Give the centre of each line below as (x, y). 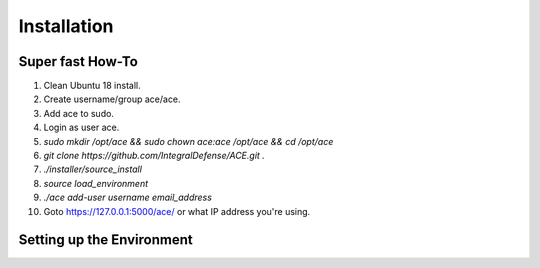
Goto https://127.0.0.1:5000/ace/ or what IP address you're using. (177, 211)
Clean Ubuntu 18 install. (92, 86)
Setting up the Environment (106, 240)
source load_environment (96, 183)
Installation (66, 26)
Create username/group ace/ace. (112, 99)
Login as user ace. (81, 127)
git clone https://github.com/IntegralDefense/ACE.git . (154, 156)
